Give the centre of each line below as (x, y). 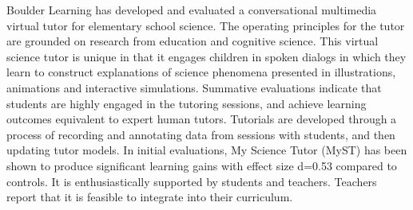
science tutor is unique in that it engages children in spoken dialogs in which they (206, 56)
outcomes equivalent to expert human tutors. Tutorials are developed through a (202, 119)
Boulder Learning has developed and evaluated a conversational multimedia (192, 10)
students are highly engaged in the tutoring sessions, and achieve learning (187, 103)
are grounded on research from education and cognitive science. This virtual (193, 41)
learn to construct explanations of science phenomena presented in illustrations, (201, 72)
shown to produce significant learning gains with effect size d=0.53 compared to (202, 165)
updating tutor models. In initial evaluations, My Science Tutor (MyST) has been (207, 150)
